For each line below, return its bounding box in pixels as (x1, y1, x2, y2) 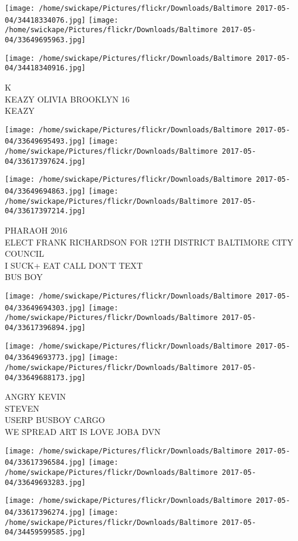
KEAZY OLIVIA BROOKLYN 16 (5, 92, 130, 105)
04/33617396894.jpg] (5, 323, 86, 332)
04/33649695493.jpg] (5, 137, 86, 146)
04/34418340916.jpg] (5, 64, 86, 73)
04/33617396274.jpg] (5, 508, 86, 517)
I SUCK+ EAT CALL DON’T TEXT (5, 259, 143, 271)
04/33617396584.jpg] (5, 458, 86, 467)
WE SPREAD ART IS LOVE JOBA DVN (5, 425, 161, 437)
